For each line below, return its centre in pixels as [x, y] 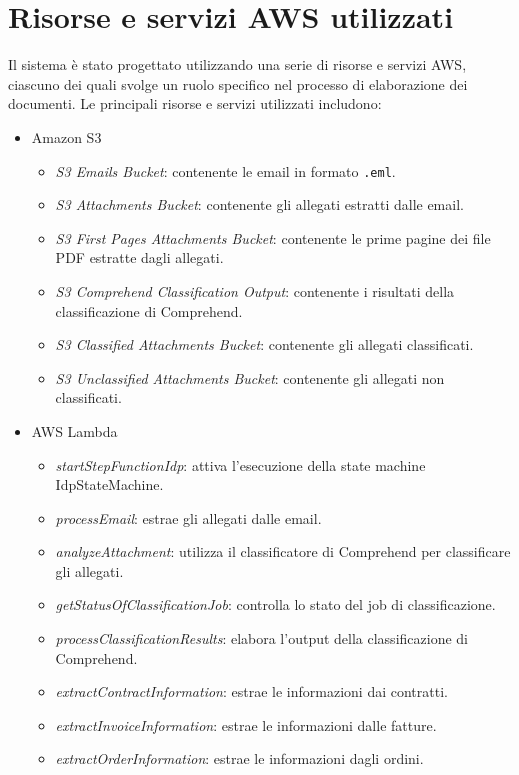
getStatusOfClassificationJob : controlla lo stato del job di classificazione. [275, 604]
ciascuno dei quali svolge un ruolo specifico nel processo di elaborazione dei [238, 83]
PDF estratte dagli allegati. [139, 257]
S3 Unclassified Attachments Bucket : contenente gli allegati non [250, 377]
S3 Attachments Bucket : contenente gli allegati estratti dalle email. [259, 204]
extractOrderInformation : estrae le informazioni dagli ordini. [239, 758]
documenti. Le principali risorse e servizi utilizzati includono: [195, 103]
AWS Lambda [74, 430]
